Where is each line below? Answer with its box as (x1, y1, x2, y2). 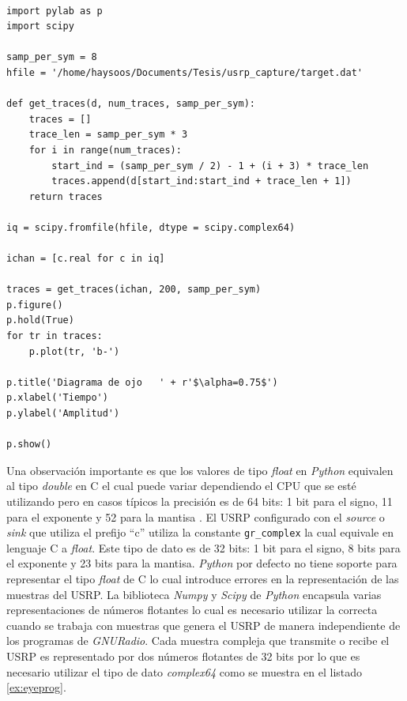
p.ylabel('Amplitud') (6, 408, 120, 420)
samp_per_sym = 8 (6, 51, 97, 63)
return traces (28, 190, 103, 202)
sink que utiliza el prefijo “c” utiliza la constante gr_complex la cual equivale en (6, 524, 394, 541)
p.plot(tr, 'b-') (28, 345, 120, 357)
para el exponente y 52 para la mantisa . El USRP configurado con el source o (6, 508, 385, 525)
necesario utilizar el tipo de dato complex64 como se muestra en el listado (6, 663, 363, 680)
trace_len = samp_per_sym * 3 (28, 129, 188, 141)
